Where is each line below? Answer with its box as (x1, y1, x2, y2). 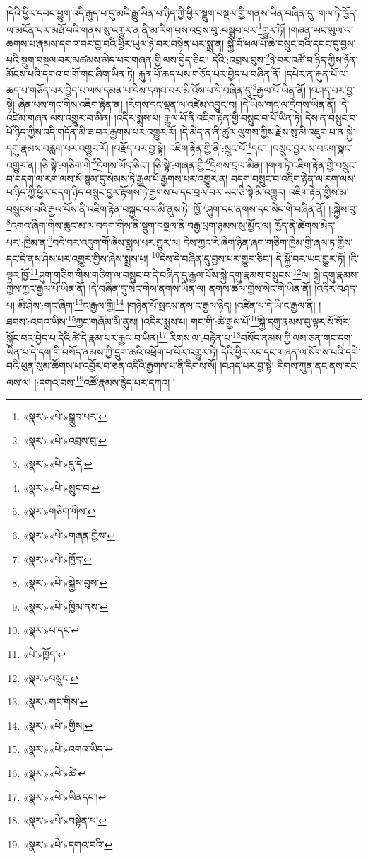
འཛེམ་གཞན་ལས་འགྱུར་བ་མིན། (6, 110, 112, 125)
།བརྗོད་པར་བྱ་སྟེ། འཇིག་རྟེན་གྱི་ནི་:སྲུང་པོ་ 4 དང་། (112, 139, 268, 155)
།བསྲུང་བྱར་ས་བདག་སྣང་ (270, 140, 352, 155)
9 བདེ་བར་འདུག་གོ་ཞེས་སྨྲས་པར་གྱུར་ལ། (48, 232, 181, 249)
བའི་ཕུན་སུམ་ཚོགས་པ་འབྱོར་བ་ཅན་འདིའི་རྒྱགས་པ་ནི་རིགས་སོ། (6, 358, 217, 373)
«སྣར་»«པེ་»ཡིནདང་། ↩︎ (23, 789, 107, 804)
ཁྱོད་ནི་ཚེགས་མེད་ (274, 217, 336, 232)
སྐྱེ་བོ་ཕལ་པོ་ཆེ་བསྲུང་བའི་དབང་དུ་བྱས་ (227, 35, 356, 50)
